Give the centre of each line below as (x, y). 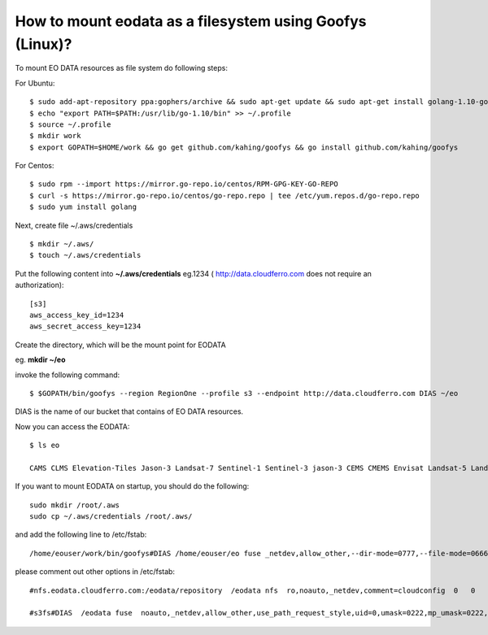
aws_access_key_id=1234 (77, 315)
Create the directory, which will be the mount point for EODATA (121, 345)
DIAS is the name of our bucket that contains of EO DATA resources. (129, 411)
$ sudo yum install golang (83, 207)
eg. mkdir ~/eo (40, 360)
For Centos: (35, 166)
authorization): (39, 285)
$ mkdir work (55, 136)
